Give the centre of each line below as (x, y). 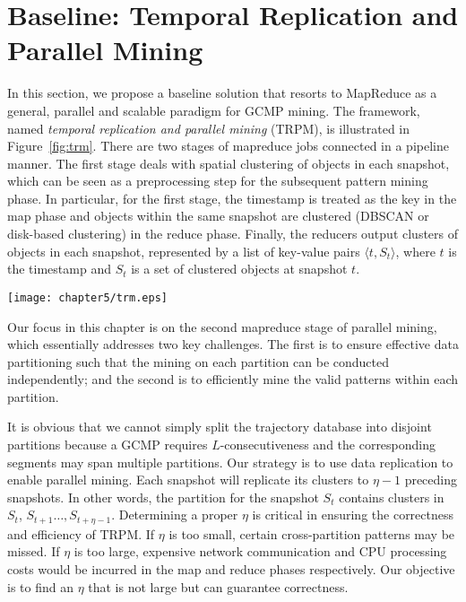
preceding (431, 480)
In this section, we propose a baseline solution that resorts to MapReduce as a (222, 93)
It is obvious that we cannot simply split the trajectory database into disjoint (220, 427)
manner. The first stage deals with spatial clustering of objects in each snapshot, (229, 163)
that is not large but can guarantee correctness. (218, 586)
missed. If (34, 551)
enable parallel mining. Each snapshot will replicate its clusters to (188, 480)
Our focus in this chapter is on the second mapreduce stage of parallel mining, (222, 326)
